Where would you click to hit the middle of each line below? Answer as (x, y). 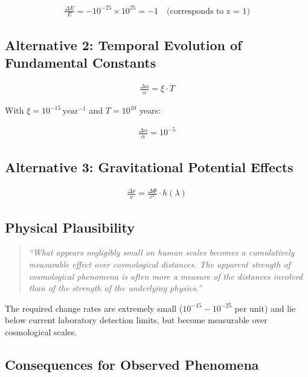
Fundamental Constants (81, 63)
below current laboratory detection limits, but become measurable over (136, 320)
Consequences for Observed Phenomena (132, 364)
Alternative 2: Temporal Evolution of (124, 44)
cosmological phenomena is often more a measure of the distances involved (166, 276)
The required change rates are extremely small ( (94, 308)
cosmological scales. (41, 331)
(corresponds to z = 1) (208, 11)
